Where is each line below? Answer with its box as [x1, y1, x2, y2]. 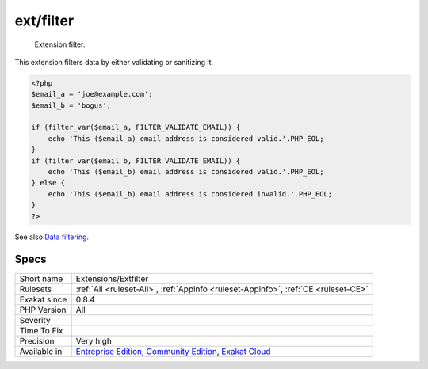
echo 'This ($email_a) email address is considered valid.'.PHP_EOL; [48, 134, 324, 143]
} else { [31, 178, 66, 188]
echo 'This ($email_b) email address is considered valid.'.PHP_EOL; [48, 167, 324, 177]
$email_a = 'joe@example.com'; [31, 89, 154, 99]
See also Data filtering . [14, 232, 90, 242]
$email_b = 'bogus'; [31, 101, 111, 110]
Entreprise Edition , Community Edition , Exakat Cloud [75, 345, 271, 356]
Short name [19, 273, 63, 284]
